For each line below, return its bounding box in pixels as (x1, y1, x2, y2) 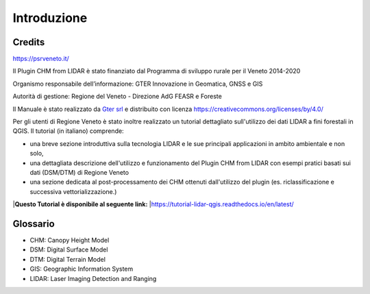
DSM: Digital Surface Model (29, 245, 108, 254)
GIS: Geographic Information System (29, 265, 134, 273)
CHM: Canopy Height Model (29, 236, 110, 245)
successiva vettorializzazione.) (29, 187, 117, 195)
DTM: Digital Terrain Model (29, 255, 106, 263)
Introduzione (12, 10, 88, 25)
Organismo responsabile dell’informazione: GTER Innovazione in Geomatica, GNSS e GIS (12, 79, 263, 88)
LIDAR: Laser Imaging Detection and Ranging (29, 274, 157, 282)
